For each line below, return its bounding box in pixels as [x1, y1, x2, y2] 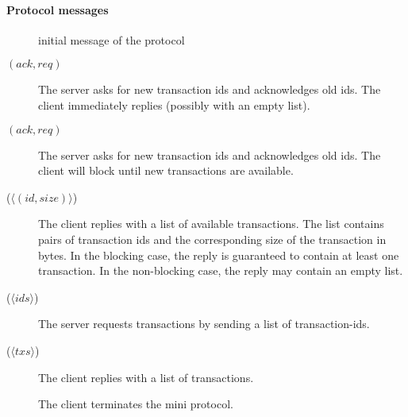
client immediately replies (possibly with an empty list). [38, 96, 310, 113]
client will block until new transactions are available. [38, 162, 294, 179]
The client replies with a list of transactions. [38, 369, 254, 385]
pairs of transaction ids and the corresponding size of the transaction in [38, 230, 387, 247]
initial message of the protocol [38, 31, 185, 48]
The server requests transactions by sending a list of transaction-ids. [38, 315, 370, 332]
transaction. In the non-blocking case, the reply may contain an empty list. [38, 262, 403, 279]
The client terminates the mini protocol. [38, 396, 233, 412]
